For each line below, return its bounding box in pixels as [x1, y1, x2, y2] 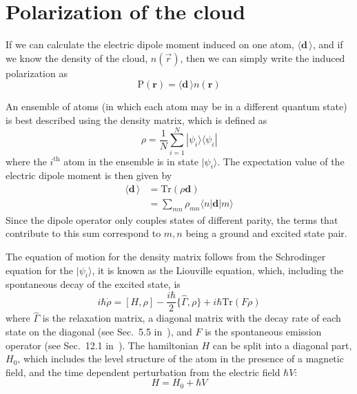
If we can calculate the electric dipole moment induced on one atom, [6, 37, 294, 52]
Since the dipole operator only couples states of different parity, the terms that [6, 212, 338, 227]
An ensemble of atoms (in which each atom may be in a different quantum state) [6, 99, 347, 114]
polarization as [6, 65, 68, 80]
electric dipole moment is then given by [6, 168, 172, 183]
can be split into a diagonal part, [212, 338, 352, 352]
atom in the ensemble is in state [63, 154, 198, 168]
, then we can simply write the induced [180, 50, 345, 65]
